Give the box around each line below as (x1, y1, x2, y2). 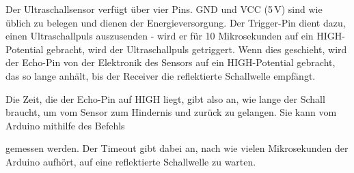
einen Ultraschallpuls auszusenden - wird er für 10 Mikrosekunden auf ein (5, 29, 314, 43)
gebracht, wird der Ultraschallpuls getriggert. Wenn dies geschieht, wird (46, 42, 347, 56)
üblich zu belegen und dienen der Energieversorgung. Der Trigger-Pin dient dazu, (5, 15, 346, 29)
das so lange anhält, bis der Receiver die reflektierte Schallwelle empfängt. (5, 68, 316, 82)
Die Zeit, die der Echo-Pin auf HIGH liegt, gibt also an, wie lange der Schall (5, 91, 325, 106)
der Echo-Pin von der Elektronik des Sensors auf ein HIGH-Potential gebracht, (5, 55, 336, 69)
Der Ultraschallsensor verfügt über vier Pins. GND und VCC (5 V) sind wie (5, 2, 323, 16)
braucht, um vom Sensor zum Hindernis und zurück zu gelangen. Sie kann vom (5, 105, 337, 119)
